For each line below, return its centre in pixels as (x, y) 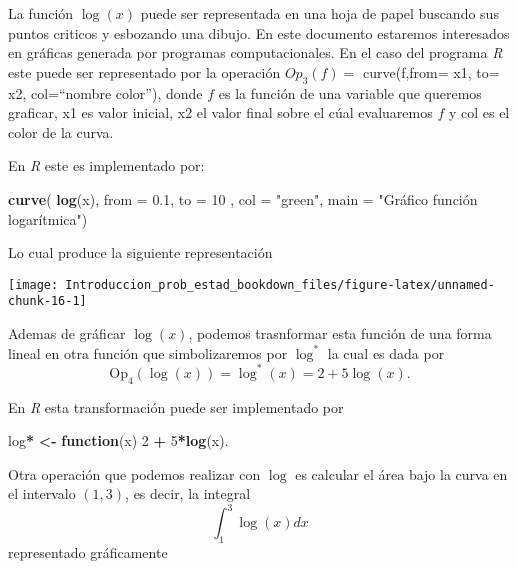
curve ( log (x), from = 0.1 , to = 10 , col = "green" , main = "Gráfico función (243, 198)
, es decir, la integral (188, 493)
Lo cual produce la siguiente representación (140, 252)
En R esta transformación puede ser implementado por (176, 406)
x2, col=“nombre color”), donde (105, 92)
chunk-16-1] (47, 301)
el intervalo (42, 493)
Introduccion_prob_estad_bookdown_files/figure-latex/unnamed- (280, 284)
